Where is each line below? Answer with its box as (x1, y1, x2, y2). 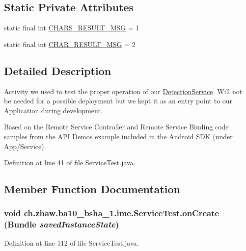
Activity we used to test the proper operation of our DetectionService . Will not (4, 86, 243, 96)
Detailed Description (4, 63, 111, 78)
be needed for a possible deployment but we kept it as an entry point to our (4, 96, 233, 106)
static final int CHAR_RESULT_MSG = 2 (4, 39, 136, 49)
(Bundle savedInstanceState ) (4, 218, 119, 230)
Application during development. (4, 105, 103, 115)
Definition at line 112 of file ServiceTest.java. (4, 237, 139, 248)
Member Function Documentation (4, 181, 181, 197)
